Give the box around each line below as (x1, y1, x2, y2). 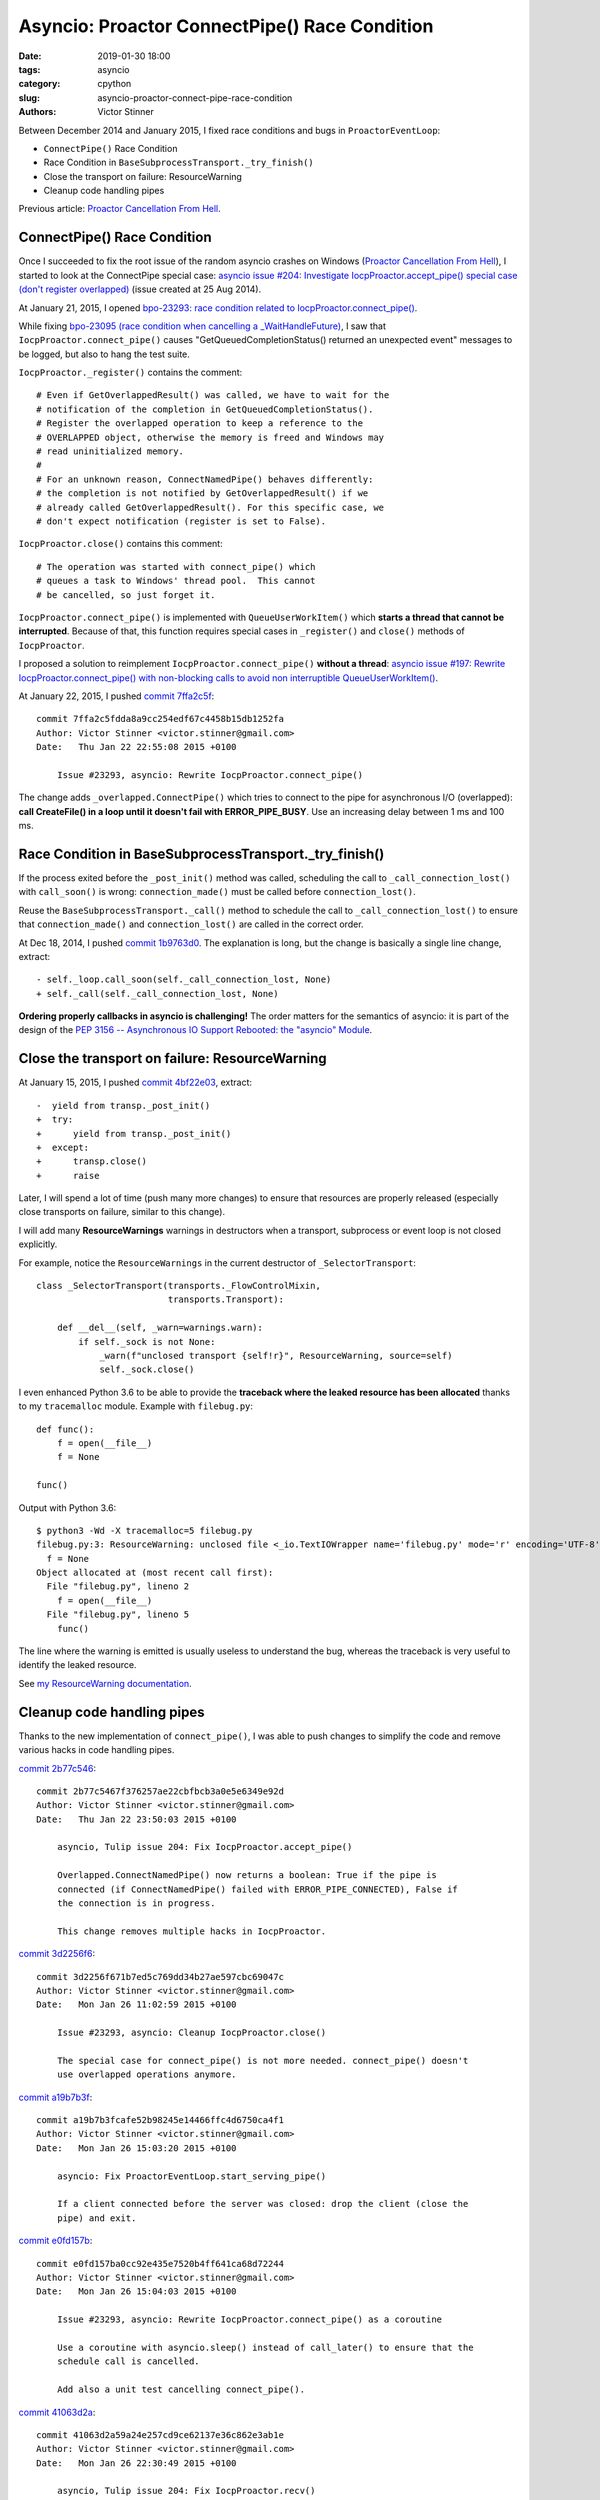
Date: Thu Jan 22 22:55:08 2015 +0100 (36, 741, 237, 753)
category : (18, 78, 61, 90)
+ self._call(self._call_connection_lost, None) (36, 988, 279, 999)
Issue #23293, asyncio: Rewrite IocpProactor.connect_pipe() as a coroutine (56, 2314, 443, 2325)
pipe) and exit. (56, 2212, 137, 2224)
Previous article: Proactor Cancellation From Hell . (18, 203, 222, 215)
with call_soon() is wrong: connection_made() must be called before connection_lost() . (18, 886, 416, 898)
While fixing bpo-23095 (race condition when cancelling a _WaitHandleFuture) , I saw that (18, 320, 387, 332)
